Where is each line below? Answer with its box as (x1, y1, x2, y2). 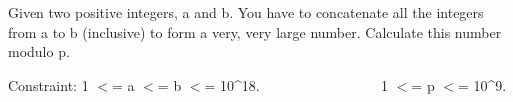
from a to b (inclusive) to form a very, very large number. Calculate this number (8, 21, 502, 42)
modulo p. (8, 41, 70, 62)
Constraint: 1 (8, 74, 89, 95)
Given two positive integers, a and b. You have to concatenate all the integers (8, 2, 484, 22)
